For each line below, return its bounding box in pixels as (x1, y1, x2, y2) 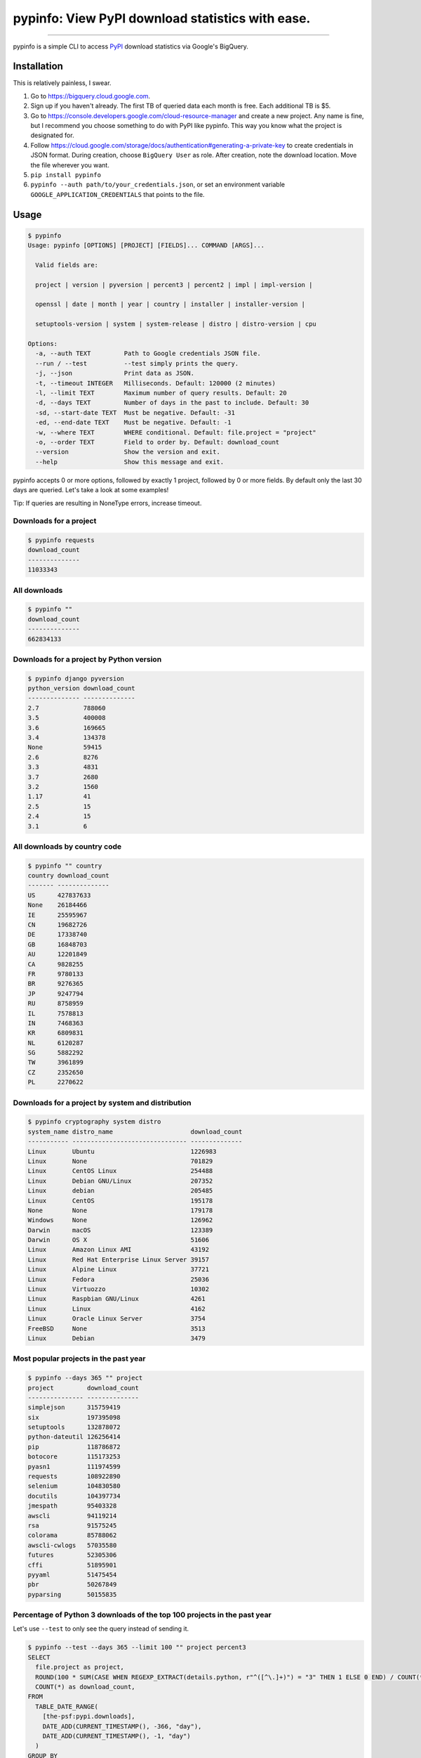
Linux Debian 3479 (27, 1335, 206, 1342)
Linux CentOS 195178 (27, 1196, 213, 1205)
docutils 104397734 (27, 1491, 121, 1500)
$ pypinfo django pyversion (27, 674, 124, 682)
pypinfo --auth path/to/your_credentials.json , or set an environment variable (30, 180, 286, 189)
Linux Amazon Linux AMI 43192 (27, 1245, 210, 1254)
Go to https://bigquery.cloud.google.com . (30, 91, 151, 100)
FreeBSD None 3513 (27, 1324, 206, 1333)
